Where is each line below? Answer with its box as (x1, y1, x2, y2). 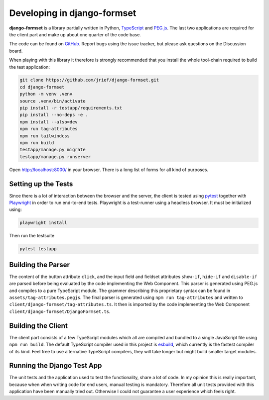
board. (9, 48, 23, 54)
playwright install (19, 220, 67, 226)
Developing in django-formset (9, 7, 136, 18)
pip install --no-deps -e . (19, 112, 88, 118)
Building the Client (9, 321, 68, 330)
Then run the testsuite (9, 233, 55, 239)
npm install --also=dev (19, 119, 78, 124)
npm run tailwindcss (19, 133, 70, 139)
